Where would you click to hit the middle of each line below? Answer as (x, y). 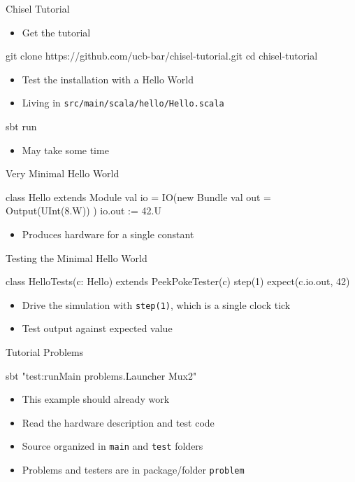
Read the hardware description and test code (118, 422)
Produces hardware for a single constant (108, 234)
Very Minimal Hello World (63, 173)
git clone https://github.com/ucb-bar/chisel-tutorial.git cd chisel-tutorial (162, 56)
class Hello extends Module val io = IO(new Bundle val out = (138, 197)
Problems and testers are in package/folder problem (133, 470)
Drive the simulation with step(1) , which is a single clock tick (156, 304)
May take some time (65, 150)
